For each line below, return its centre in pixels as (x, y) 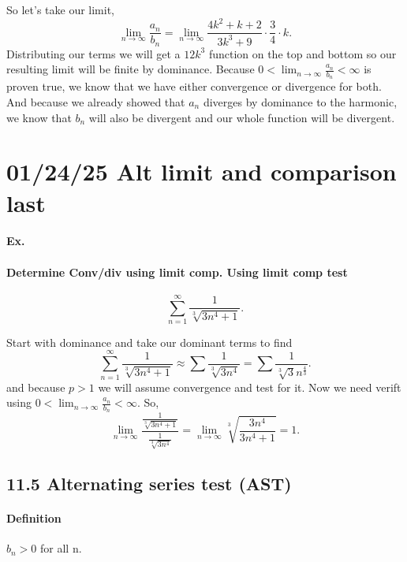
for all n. (61, 548)
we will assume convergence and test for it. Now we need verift (250, 387)
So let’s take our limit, (61, 9)
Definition (34, 518)
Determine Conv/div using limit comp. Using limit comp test (177, 272)
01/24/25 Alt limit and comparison (202, 171)
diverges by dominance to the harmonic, (300, 102)
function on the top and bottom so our (302, 53)
